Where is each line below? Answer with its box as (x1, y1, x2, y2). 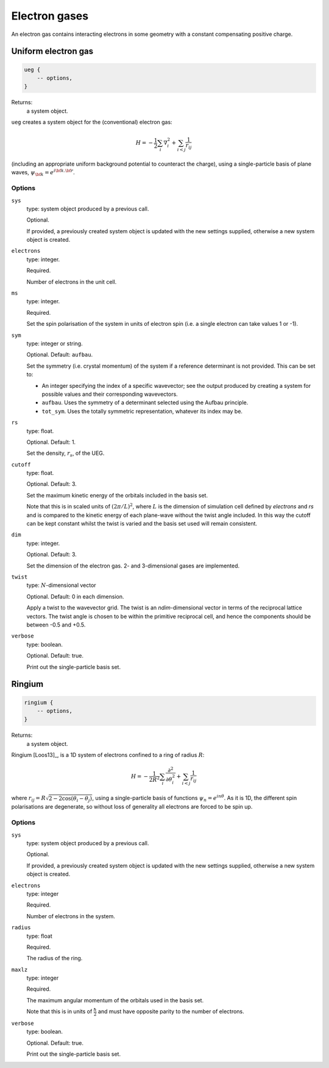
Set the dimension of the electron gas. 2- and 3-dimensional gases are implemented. (26, 562, 240, 569)
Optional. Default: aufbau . (26, 351, 93, 359)
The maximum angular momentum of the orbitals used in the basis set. (26, 996, 204, 1004)
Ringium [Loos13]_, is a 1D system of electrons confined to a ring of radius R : (11, 751, 205, 759)
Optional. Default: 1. (26, 438, 76, 446)
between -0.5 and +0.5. (26, 621, 86, 628)
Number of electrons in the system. (26, 912, 115, 919)
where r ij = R (11, 795, 46, 803)
